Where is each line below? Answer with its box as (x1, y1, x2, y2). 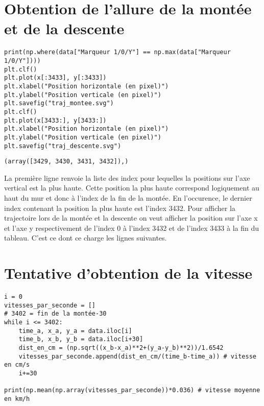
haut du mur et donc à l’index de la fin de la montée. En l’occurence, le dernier (4, 193, 252, 203)
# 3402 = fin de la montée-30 (4, 310, 107, 318)
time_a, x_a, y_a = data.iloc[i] (18, 327, 132, 335)
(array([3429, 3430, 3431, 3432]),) (4, 158, 129, 165)
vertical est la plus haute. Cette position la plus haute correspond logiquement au (4, 182, 259, 193)
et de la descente (4, 18, 125, 39)
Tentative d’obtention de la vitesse (4, 262, 252, 283)
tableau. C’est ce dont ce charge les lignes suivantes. (4, 232, 167, 243)
